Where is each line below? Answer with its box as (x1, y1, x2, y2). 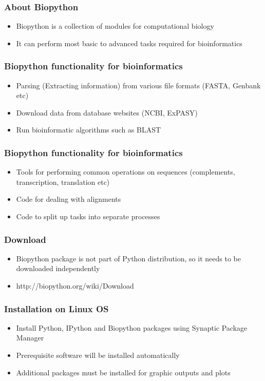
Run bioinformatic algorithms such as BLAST (16, 124, 161, 135)
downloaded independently (16, 263, 100, 274)
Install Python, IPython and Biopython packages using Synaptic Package (16, 322, 248, 333)
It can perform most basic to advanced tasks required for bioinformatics (16, 37, 242, 48)
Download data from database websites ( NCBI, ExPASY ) (16, 107, 198, 118)
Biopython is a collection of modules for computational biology (16, 21, 214, 31)
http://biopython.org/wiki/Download (16, 280, 134, 291)
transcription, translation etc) (16, 176, 110, 187)
